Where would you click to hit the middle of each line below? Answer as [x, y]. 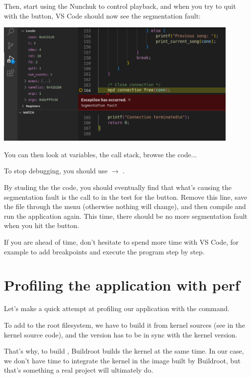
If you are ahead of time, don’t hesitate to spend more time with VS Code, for [121, 242]
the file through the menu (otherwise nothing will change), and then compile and [125, 206]
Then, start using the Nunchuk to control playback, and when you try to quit [120, 6]
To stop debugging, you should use [56, 171]
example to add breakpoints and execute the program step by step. [104, 251]
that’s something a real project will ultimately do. [79, 370]
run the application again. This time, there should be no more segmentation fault [126, 216]
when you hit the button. [42, 225]
